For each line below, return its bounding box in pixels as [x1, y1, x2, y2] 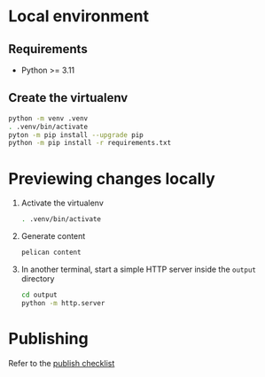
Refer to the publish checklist [8, 358, 115, 368]
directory [20, 273, 55, 284]
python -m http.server [20, 298, 105, 307]
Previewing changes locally [8, 168, 216, 188]
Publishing [8, 328, 90, 349]
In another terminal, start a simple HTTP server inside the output [20, 264, 256, 274]
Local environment [8, 6, 150, 27]
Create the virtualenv [8, 90, 129, 105]
